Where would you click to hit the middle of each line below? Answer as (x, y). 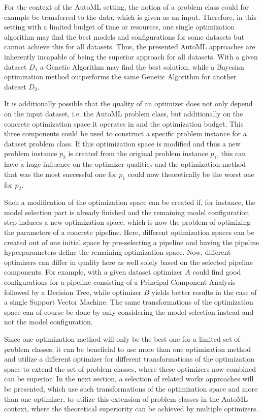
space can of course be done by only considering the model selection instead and (129, 311)
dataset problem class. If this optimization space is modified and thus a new (122, 143)
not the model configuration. (48, 322)
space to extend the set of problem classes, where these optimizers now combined (130, 368)
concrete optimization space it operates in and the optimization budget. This (124, 123)
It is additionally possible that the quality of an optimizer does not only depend (128, 103)
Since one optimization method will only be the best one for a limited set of (122, 339)
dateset (15, 86)
